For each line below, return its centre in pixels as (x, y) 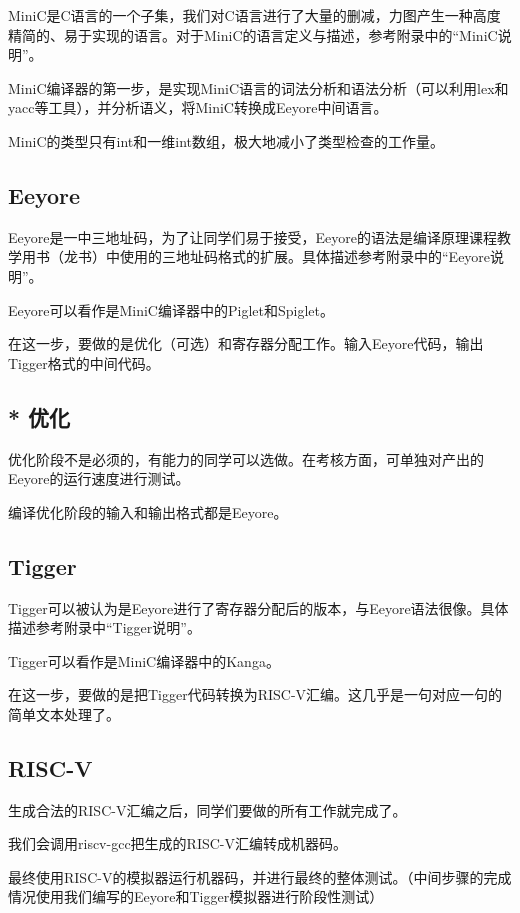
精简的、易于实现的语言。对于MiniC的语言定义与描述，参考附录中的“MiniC (253, 34)
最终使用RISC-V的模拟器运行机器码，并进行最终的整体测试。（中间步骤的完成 (260, 876)
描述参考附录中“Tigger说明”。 (104, 627)
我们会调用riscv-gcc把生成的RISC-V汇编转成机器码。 (178, 843)
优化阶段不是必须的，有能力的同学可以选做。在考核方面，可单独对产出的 (246, 458)
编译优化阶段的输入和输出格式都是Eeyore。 (148, 511)
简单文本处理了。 (64, 713)
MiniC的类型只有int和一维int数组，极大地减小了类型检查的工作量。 (226, 140)
